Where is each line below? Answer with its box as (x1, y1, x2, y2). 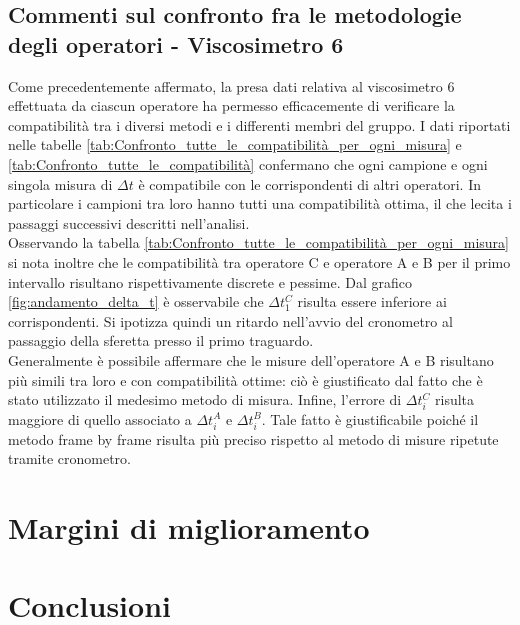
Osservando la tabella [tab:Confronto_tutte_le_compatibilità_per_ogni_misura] (8, 232, 509, 253)
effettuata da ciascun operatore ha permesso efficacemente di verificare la (8, 95, 455, 116)
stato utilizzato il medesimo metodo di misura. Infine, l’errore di (8, 389, 402, 410)
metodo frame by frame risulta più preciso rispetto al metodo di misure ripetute (8, 428, 499, 449)
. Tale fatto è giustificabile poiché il (261, 408, 479, 429)
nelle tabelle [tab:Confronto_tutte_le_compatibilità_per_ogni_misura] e (8, 134, 462, 155)
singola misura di (8, 173, 113, 194)
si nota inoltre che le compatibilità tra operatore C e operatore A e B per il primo (8, 251, 511, 272)
